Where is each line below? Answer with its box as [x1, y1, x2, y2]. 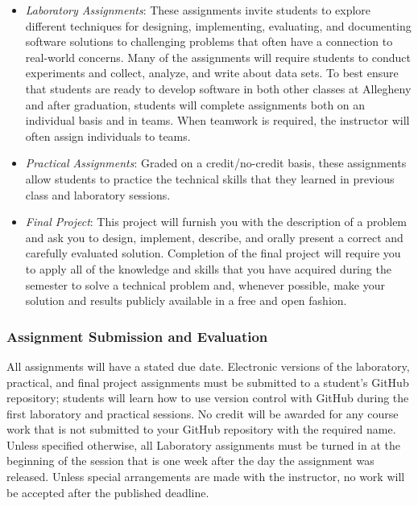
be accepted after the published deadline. [6, 483, 209, 500]
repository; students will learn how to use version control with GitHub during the [6, 389, 409, 406]
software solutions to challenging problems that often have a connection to [25, 33, 393, 50]
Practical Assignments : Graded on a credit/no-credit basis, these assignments [25, 154, 407, 171]
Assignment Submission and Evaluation [6, 326, 268, 346]
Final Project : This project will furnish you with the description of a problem [25, 213, 408, 230]
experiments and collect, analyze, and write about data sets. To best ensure [25, 64, 399, 81]
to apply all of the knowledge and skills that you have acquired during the [25, 260, 391, 277]
